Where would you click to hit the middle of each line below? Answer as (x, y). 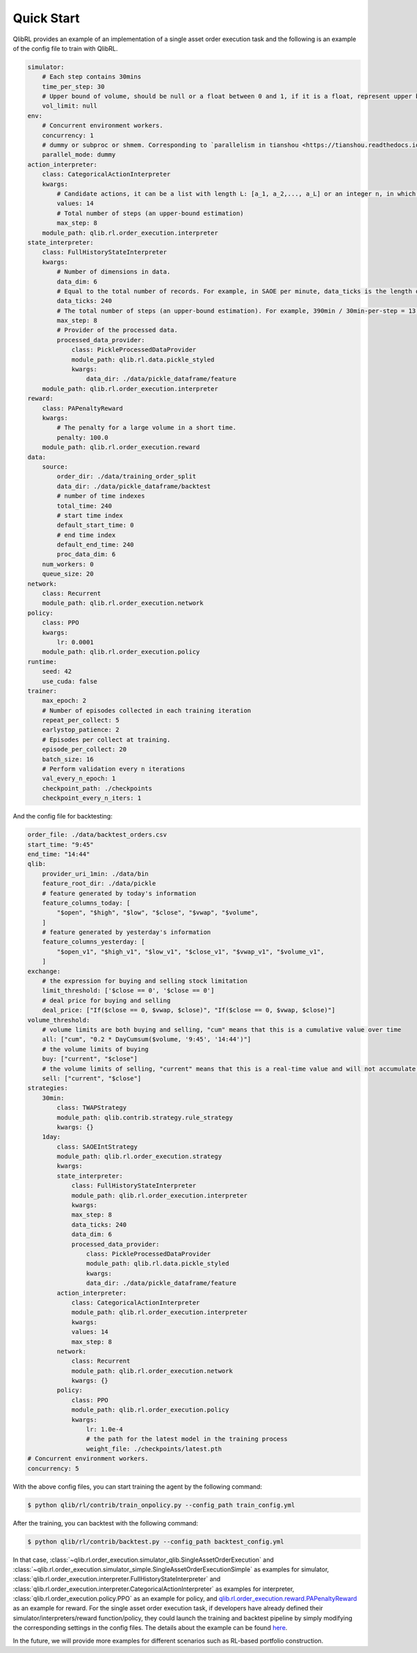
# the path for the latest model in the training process (187, 1439)
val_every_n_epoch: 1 (79, 779)
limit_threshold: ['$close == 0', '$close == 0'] (128, 991)
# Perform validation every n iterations (114, 769)
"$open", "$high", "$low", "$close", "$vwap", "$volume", (157, 913)
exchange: (44, 971)
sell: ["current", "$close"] (92, 1078)
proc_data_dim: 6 (86, 554)
